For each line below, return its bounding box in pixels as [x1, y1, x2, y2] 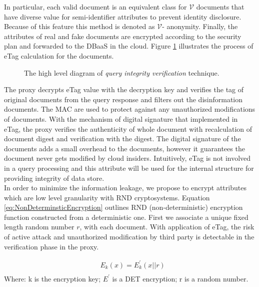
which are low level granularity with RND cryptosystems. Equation [4, 192, 210, 202]
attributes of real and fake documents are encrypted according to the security [4, 31, 241, 41]
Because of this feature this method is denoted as [4, 21, 155, 32]
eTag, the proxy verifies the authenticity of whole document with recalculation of [4, 123, 252, 134]
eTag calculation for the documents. [4, 50, 114, 61]
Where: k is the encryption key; [4, 273, 101, 283]
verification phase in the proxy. [4, 241, 99, 251]
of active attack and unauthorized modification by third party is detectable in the [4, 231, 254, 242]
